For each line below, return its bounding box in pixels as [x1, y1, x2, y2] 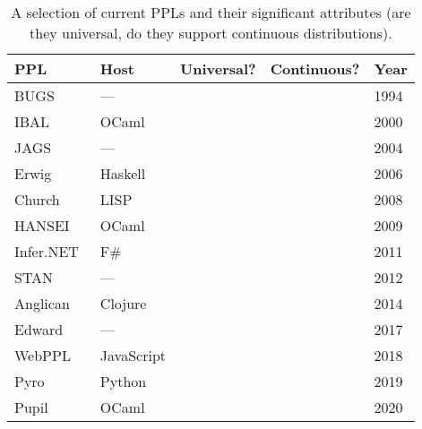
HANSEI [14, 215, 70, 236]
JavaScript [99, 345, 167, 365]
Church [14, 189, 60, 210]
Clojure [99, 293, 147, 313]
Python [99, 371, 147, 391]
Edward [14, 319, 64, 339]
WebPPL [14, 345, 71, 365]
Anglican [14, 293, 70, 313]
